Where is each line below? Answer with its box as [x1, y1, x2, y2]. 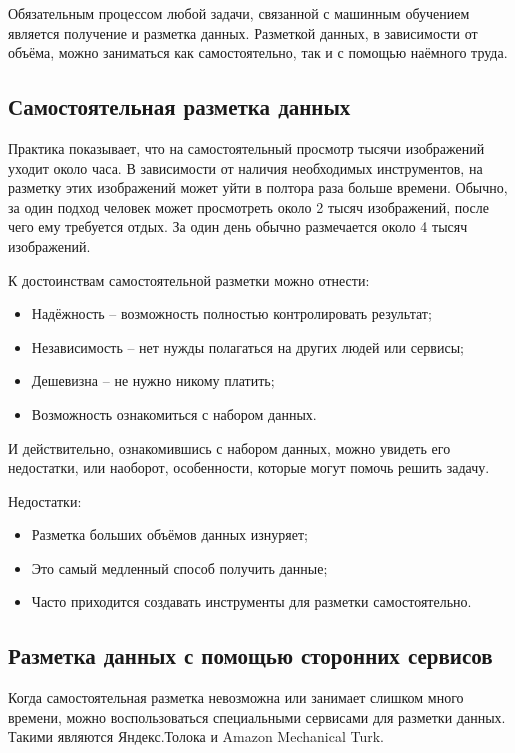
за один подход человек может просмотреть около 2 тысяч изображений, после [8, 196, 490, 217]
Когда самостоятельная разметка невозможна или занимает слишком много [8, 687, 464, 708]
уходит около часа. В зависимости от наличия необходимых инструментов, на [8, 157, 483, 178]
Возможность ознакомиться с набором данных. [31, 403, 317, 424]
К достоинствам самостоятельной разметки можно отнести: [8, 269, 370, 290]
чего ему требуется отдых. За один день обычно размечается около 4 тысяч [8, 216, 468, 237]
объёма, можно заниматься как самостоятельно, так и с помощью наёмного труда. [8, 42, 508, 63]
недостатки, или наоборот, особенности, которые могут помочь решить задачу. [8, 457, 490, 478]
